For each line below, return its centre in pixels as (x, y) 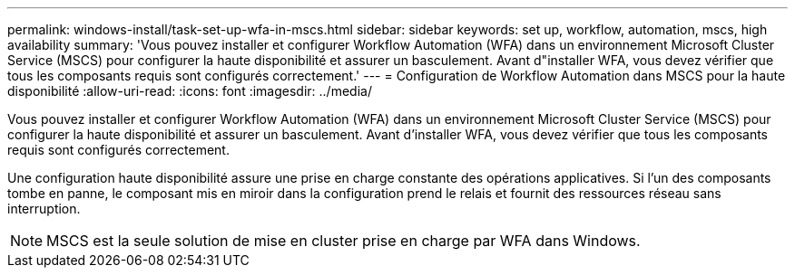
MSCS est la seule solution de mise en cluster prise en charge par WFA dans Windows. (344, 241)
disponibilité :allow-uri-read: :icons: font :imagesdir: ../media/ (190, 91)
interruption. (44, 209)
